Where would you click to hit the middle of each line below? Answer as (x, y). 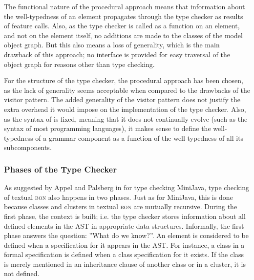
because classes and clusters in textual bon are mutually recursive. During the (121, 206)
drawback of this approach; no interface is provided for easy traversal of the (117, 54)
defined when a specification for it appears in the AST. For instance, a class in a (124, 245)
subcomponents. (28, 147)
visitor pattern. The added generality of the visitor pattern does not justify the (122, 99)
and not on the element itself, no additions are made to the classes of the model (123, 35)
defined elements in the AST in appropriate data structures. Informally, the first (124, 226)
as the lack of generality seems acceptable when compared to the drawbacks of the (127, 90)
